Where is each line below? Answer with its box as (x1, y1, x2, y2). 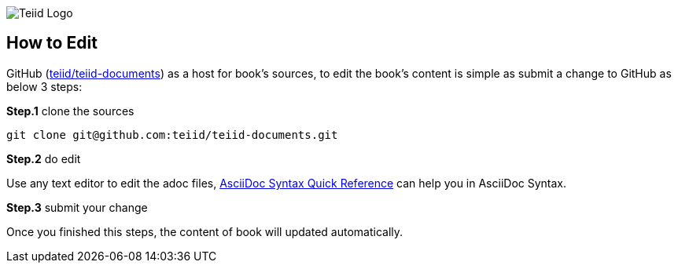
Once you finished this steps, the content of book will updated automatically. (6, 224, 403, 238)
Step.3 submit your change (6, 200, 148, 214)
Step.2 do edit (6, 151, 81, 165)
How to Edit (6, 33, 98, 53)
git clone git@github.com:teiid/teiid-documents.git (6, 128, 338, 141)
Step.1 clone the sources (6, 104, 134, 118)
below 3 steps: (6, 79, 83, 93)
